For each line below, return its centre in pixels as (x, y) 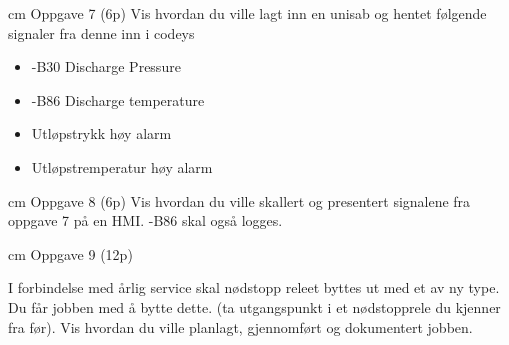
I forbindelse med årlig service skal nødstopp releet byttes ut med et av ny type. (254, 287)
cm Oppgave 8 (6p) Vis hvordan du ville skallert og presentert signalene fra (239, 200)
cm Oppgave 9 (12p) (70, 253)
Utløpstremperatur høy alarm (122, 166)
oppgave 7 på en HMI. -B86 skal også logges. (145, 220)
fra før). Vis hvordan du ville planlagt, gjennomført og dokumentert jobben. (240, 326)
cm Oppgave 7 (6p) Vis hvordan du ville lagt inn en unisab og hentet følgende (247, 13)
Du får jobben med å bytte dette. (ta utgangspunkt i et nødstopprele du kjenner (254, 306)
